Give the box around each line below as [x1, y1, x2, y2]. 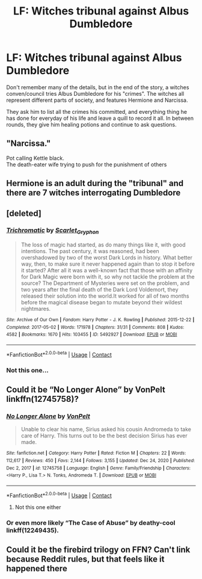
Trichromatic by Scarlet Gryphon [6, 226, 99, 236]
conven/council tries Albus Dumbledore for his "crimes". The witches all [6, 90, 185, 97]
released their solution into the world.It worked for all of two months [20, 292, 189, 299]
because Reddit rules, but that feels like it [6, 554, 165, 564]
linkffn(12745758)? [6, 394, 79, 404]
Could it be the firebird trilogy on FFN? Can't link [6, 544, 191, 555]
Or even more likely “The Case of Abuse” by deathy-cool [6, 518, 176, 527]
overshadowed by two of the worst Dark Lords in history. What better [20, 254, 192, 261]
